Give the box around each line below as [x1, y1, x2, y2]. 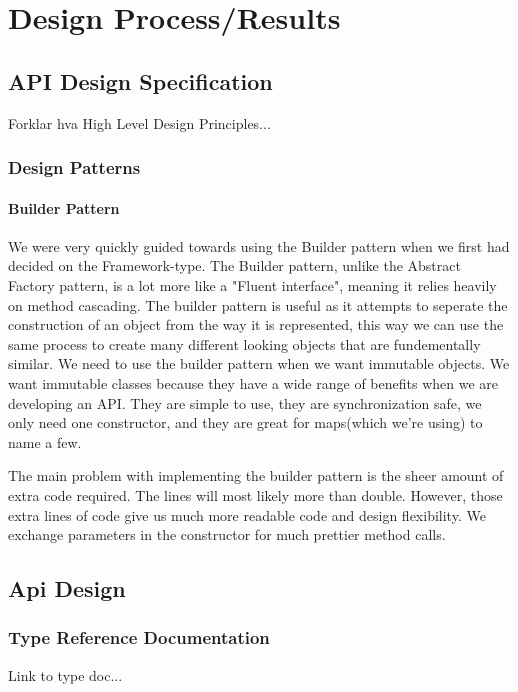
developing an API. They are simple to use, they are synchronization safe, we [8, 392, 482, 413]
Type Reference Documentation [8, 625, 270, 650]
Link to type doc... [8, 664, 123, 685]
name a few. [8, 431, 82, 452]
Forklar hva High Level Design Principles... [8, 112, 271, 133]
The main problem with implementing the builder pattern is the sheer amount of [8, 465, 504, 486]
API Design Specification [8, 65, 273, 96]
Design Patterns [8, 155, 141, 180]
